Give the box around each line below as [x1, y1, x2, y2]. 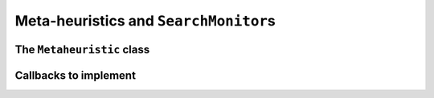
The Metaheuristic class [14, 42, 150, 56]
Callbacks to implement [14, 69, 137, 82]
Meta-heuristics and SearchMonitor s [14, 12, 276, 29]
